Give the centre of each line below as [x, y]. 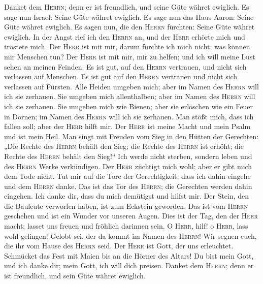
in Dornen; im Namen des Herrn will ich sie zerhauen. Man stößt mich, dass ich [129, 116]
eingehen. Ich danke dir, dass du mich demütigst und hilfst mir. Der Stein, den [127, 196]
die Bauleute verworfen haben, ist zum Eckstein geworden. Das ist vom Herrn [126, 206]
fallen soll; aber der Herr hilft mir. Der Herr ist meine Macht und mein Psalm [127, 126]
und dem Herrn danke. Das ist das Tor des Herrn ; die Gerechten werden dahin [128, 186]
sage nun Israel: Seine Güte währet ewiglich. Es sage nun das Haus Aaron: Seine [129, 17]
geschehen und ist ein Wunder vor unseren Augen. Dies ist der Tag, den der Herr [131, 216]
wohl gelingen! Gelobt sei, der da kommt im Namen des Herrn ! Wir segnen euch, [130, 235]
